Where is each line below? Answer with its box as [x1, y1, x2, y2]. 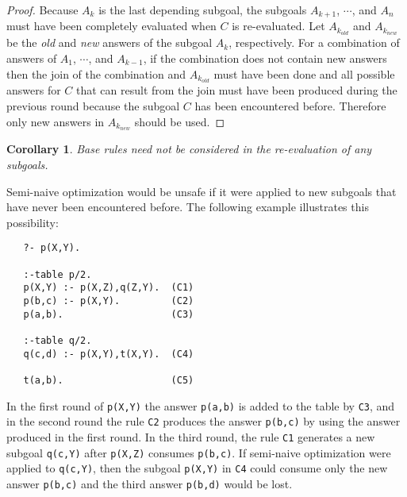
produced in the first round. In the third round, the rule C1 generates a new [6, 428, 375, 445]
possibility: [6, 214, 59, 230]
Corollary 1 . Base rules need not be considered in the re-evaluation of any [6, 141, 372, 157]
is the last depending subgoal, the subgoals [98, 2, 307, 17]
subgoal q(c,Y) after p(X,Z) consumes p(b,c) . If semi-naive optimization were [6, 444, 391, 460]
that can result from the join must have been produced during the [76, 82, 397, 98]
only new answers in [6, 113, 105, 129]
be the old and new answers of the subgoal [6, 34, 213, 51]
